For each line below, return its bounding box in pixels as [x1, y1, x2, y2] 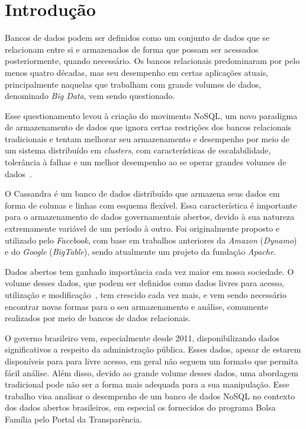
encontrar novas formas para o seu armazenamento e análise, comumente [5, 300, 268, 312]
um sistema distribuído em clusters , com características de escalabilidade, [5, 144, 271, 156]
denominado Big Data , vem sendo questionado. [5, 89, 175, 102]
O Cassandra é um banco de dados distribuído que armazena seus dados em [5, 187, 280, 200]
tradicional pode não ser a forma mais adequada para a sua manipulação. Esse [5, 378, 289, 390]
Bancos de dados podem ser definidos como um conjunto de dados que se [5, 31, 270, 44]
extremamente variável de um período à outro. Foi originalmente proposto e [5, 222, 280, 235]
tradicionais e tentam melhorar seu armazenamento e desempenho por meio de [5, 132, 290, 145]
